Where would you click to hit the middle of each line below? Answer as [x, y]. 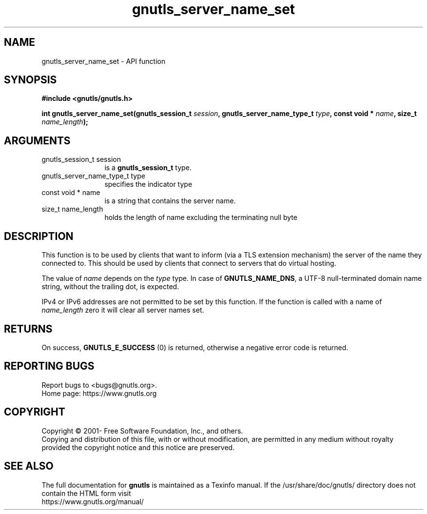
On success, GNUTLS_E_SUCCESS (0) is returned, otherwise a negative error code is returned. [195, 347]
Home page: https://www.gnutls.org [99, 393]
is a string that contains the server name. [170, 201]
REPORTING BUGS [49, 366]
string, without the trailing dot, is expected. [110, 287]
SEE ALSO [29, 466]
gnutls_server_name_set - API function [104, 61]
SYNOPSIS [30, 80]
